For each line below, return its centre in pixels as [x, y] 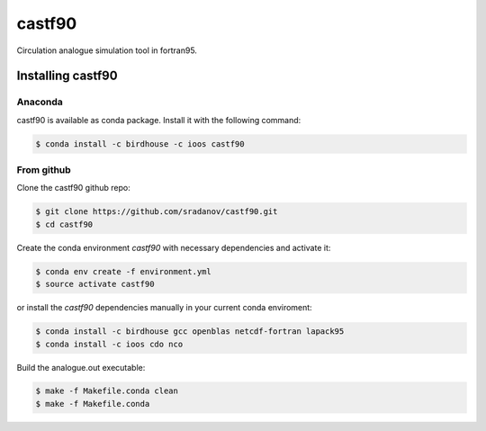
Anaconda [40, 102]
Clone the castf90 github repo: [73, 188]
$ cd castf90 [64, 224]
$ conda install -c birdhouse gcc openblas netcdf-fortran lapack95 [190, 332]
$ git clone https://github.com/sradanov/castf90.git [157, 212]
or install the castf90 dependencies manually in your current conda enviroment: [164, 308]
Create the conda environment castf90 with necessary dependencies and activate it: [174, 247]
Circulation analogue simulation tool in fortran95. [107, 50]
